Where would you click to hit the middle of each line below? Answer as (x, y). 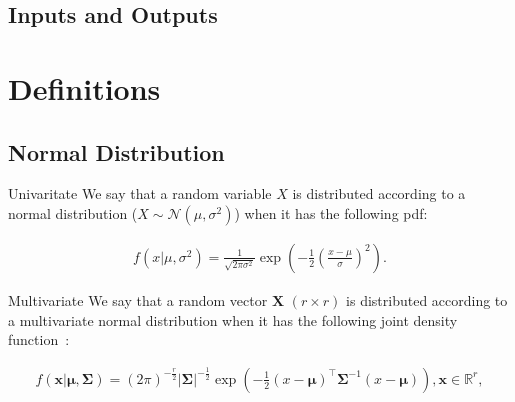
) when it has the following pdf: (331, 212)
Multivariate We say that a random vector (138, 299)
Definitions (84, 87)
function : (39, 339)
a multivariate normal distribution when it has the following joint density (233, 319)
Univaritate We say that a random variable (140, 193)
